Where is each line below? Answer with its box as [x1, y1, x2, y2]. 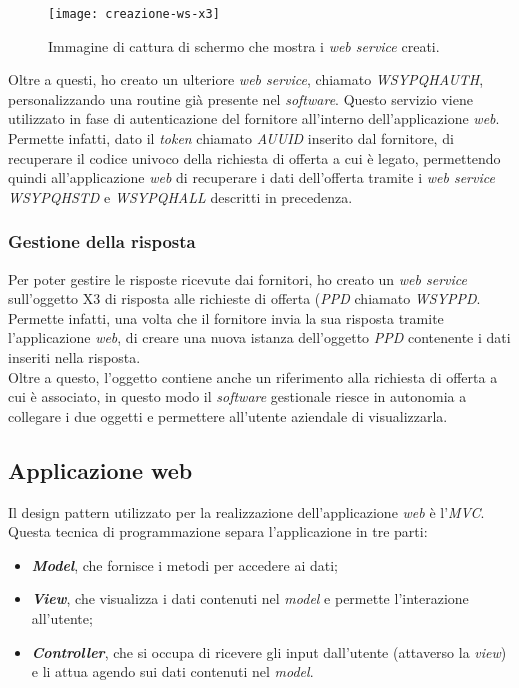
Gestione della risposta [8, 229, 196, 254]
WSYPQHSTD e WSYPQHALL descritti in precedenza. [8, 186, 353, 207]
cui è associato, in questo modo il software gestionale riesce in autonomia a [8, 386, 467, 407]
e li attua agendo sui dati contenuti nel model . [31, 661, 314, 682]
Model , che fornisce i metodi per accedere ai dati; [31, 554, 338, 575]
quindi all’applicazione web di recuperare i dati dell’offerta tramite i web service [8, 167, 495, 188]
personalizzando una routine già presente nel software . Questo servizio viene [8, 88, 473, 109]
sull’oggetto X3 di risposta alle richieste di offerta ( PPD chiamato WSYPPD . [8, 288, 481, 309]
